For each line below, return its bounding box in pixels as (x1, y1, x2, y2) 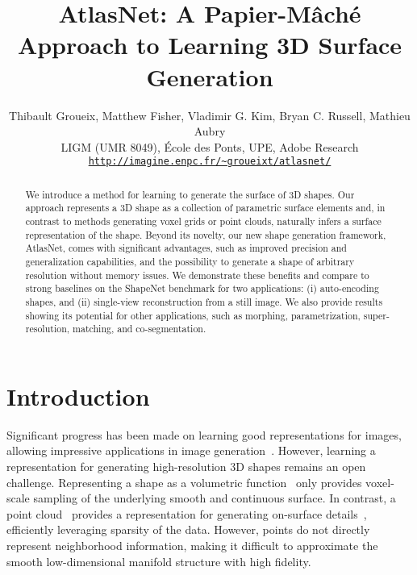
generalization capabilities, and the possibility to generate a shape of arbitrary (25, 255, 355, 269)
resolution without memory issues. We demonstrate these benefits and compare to (25, 268, 369, 281)
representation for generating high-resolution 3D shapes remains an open (6, 458, 366, 475)
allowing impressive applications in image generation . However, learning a (6, 442, 376, 459)
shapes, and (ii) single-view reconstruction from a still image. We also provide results (25, 294, 383, 308)
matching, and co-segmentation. (73, 322, 206, 335)
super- (363, 308, 390, 322)
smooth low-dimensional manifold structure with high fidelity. (6, 552, 311, 569)
